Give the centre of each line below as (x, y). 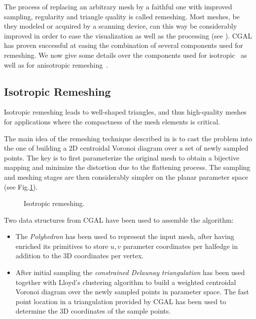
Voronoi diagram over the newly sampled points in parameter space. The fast (132, 292)
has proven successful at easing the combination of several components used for (124, 45)
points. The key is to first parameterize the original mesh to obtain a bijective (122, 157)
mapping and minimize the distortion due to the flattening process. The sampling (127, 167)
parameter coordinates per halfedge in (180, 246)
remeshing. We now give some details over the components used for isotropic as (126, 55)
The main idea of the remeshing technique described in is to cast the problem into (128, 138)
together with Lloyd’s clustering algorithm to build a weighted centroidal (126, 282)
